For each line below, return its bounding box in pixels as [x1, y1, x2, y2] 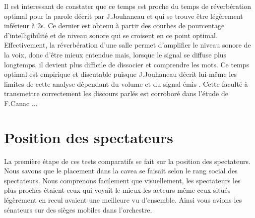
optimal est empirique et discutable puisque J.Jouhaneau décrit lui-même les [4, 69, 237, 79]
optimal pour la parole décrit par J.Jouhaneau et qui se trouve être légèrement [4, 10, 243, 21]
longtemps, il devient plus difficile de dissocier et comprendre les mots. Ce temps [4, 59, 250, 69]
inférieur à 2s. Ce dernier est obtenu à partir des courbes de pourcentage [4, 20, 225, 31]
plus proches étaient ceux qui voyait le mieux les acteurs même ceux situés [4, 185, 231, 195]
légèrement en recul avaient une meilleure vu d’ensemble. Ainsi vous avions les [4, 195, 242, 205]
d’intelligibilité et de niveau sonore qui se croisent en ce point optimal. [4, 30, 218, 40]
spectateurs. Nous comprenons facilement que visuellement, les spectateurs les [4, 175, 241, 185]
